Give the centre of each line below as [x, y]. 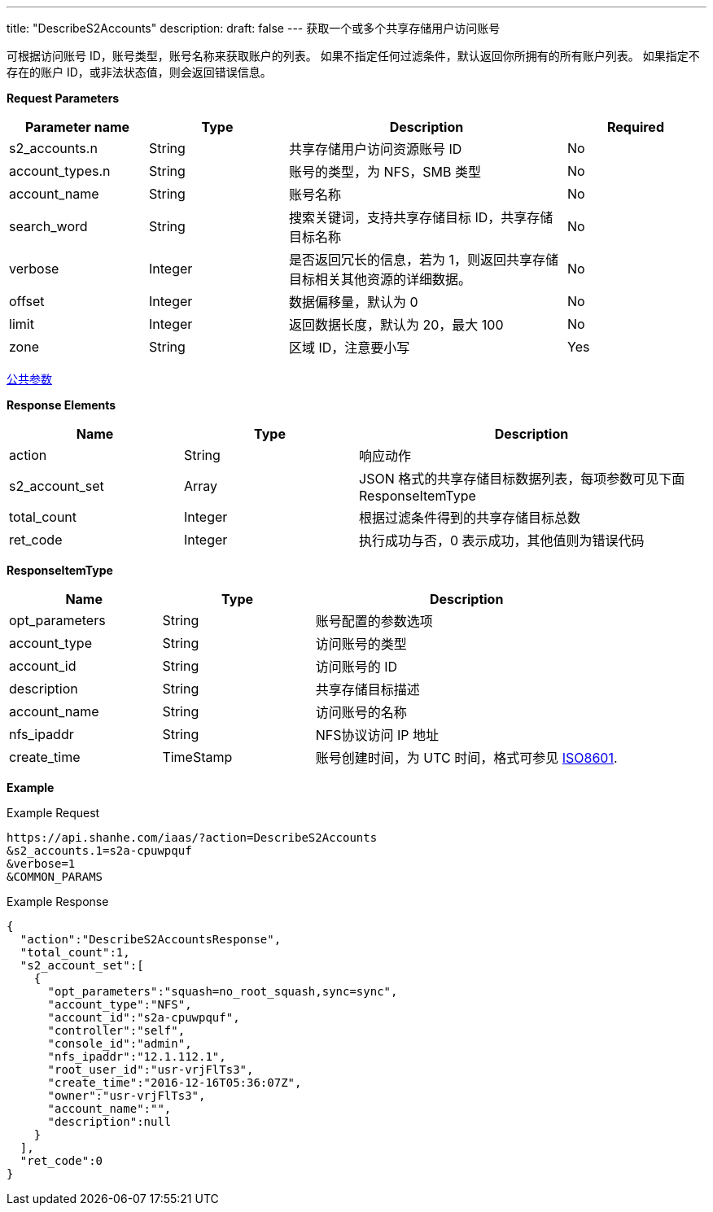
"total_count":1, [75, 952]
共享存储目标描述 [367, 689]
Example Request [53, 813]
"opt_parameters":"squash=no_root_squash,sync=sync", [223, 991]
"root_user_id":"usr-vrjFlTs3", [151, 1070]
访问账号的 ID [356, 667]
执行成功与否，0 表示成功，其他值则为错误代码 [502, 540]
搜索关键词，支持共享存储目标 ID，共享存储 [421, 217]
